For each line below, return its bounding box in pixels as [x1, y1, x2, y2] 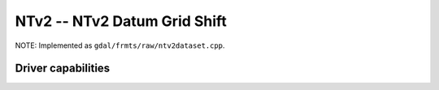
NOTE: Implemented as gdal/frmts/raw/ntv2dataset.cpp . [15, 41, 225, 50]
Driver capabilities [15, 62, 111, 75]
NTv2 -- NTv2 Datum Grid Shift [15, 12, 227, 30]
